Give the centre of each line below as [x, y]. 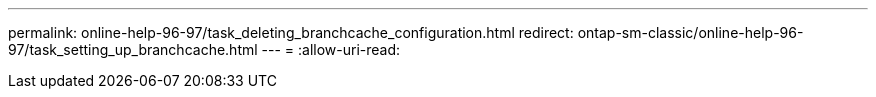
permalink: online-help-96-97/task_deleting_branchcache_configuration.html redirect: [291, 32]
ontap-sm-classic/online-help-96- [690, 32]
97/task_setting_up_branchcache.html [133, 49]
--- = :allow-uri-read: [331, 49]
